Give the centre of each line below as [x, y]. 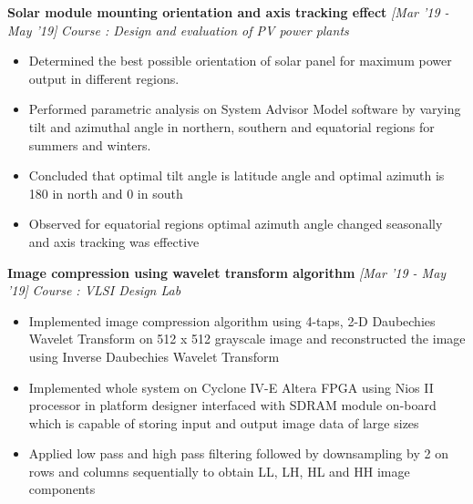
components [62, 489]
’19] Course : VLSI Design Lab [94, 290]
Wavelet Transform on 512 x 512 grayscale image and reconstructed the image [247, 339]
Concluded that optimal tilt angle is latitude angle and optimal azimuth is [236, 175]
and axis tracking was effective [114, 241]
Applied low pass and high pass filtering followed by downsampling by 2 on [238, 453]
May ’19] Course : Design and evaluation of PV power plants [178, 30]
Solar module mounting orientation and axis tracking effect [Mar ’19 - [228, 12]
